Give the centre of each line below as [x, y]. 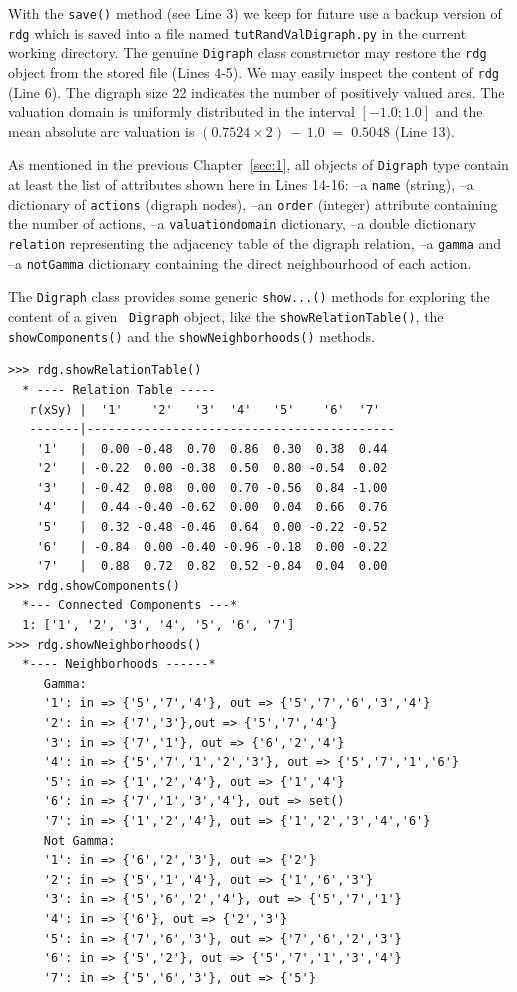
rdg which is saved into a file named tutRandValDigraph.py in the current [237, 32]
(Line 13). [424, 130]
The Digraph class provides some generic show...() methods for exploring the [249, 296]
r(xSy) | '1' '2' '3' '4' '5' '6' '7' [205, 409]
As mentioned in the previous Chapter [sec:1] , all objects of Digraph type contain [258, 164]
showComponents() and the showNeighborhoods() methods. [191, 335]
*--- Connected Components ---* [130, 605]
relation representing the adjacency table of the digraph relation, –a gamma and [255, 243]
